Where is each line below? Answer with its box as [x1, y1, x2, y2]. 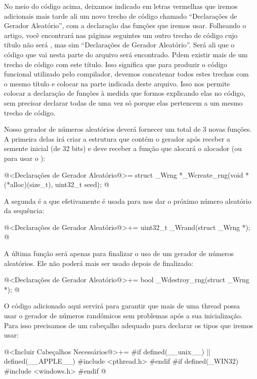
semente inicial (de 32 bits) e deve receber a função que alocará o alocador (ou [4, 143, 242, 153]
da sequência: [4, 205, 44, 216]
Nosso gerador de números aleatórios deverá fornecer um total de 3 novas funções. [4, 124, 252, 134]
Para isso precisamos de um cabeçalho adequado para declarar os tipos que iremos [4, 320, 253, 330]
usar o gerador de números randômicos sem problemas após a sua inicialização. [4, 310, 243, 321]
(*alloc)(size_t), [4, 179, 53, 189]
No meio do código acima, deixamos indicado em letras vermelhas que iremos [4, 1, 238, 11]
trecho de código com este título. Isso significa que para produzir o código [4, 59, 227, 69]
